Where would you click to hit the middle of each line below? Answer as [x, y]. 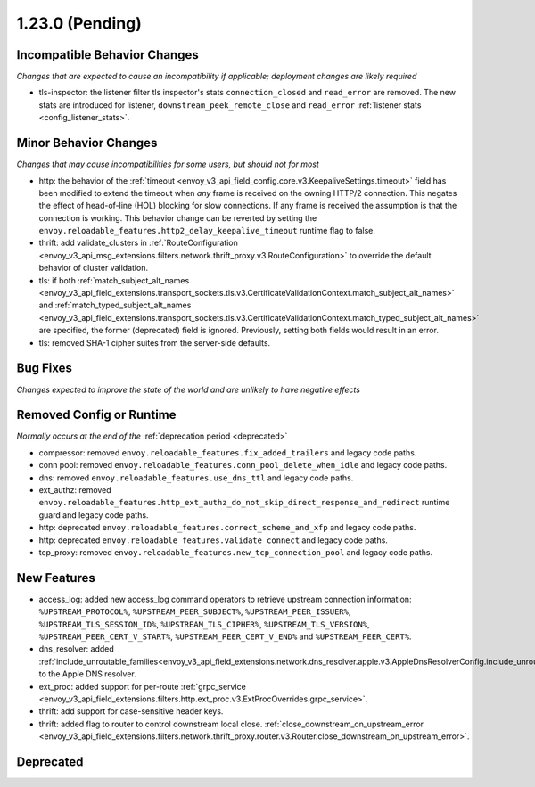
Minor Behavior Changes [87, 143]
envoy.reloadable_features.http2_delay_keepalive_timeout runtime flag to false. [207, 231]
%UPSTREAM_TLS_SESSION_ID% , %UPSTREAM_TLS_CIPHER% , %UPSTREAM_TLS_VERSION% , [204, 624]
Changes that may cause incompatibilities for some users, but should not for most [168, 164]
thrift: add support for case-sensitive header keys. [131, 711]
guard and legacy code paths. [94, 515]
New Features [56, 578]
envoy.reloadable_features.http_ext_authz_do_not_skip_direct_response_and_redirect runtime [244, 503]
